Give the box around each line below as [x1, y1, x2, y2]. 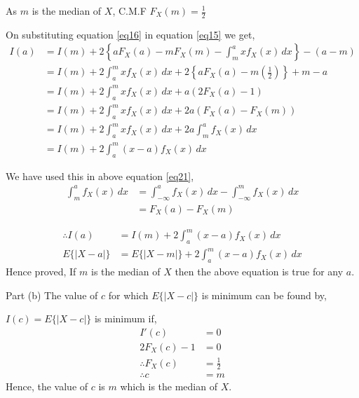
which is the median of [120, 379, 217, 394]
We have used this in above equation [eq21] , [6, 168, 194, 183]
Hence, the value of [6, 379, 88, 394]
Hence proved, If [6, 264, 76, 279]
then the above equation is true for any [175, 264, 344, 279]
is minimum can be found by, [201, 287, 327, 302]
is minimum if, [94, 311, 157, 326]
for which [108, 287, 149, 302]
